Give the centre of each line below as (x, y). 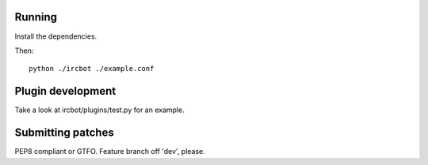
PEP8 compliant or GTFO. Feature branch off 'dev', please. (110, 152)
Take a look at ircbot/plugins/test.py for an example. (100, 110)
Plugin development (65, 91)
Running (36, 17)
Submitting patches (64, 133)
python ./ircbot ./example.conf (92, 69)
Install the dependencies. (56, 36)
